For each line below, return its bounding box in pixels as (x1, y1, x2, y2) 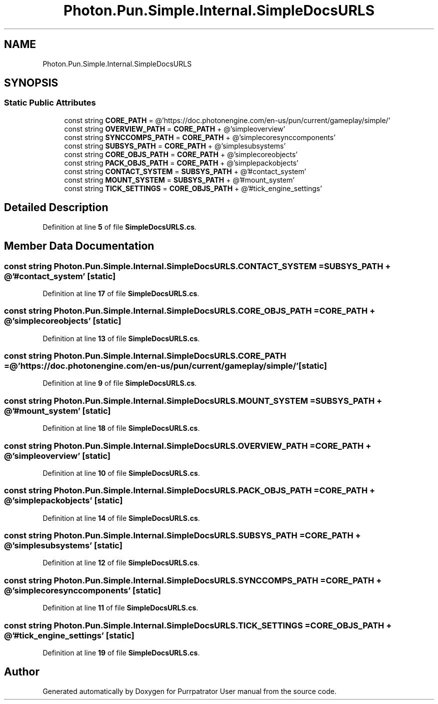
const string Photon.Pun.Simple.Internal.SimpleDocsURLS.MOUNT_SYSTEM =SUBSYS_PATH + (4, 395, 382, 406)
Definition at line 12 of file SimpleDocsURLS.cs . (42, 558, 200, 567)
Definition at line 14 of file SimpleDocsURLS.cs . (42, 513, 200, 522)
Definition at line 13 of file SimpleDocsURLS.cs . (42, 334, 200, 343)
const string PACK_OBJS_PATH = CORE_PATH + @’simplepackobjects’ (64, 158, 298, 167)
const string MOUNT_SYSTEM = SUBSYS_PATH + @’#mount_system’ (64, 175, 294, 184)
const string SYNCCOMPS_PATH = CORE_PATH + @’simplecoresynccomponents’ (64, 133, 335, 142)
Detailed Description (4, 201, 108, 214)
